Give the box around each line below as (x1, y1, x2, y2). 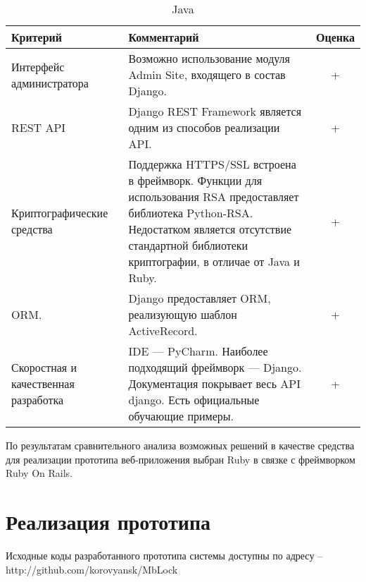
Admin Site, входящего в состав (128, 66, 286, 83)
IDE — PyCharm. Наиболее (128, 343, 268, 359)
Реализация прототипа (6, 507, 211, 535)
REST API (11, 119, 66, 135)
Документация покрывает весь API (128, 375, 301, 392)
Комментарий (128, 29, 199, 45)
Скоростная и (11, 359, 77, 375)
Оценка (316, 29, 355, 45)
